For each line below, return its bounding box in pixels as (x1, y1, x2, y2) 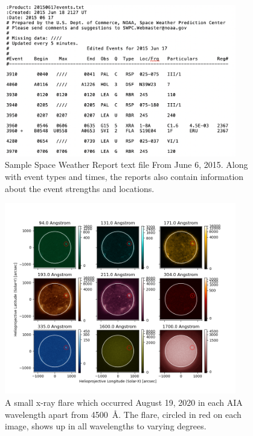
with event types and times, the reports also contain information (5, 170, 244, 182)
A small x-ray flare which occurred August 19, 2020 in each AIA (5, 396, 243, 409)
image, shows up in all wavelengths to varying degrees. (5, 420, 207, 432)
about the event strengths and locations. (5, 182, 155, 194)
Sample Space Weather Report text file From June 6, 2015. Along (5, 158, 248, 171)
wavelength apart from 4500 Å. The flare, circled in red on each (5, 408, 242, 420)
